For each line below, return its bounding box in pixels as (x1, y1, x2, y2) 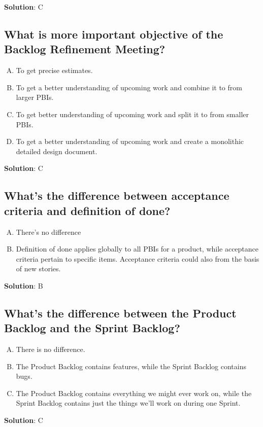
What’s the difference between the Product (4, 305, 237, 321)
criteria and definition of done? (4, 202, 171, 218)
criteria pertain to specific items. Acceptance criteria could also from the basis (16, 253, 259, 264)
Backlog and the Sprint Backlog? (4, 320, 180, 336)
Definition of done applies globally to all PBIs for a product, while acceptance (16, 243, 259, 254)
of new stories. (16, 263, 61, 274)
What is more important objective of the (4, 26, 223, 42)
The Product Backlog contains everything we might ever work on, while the (16, 387, 252, 398)
